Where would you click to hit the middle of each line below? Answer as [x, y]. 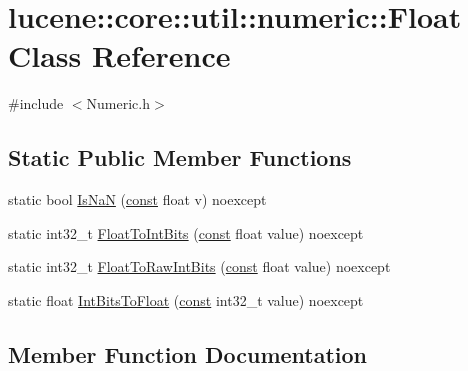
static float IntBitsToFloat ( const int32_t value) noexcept [186, 299]
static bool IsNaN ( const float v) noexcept [137, 199]
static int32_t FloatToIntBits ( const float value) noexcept [186, 232]
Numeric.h [118, 103]
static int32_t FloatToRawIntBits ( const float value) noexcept [199, 266]
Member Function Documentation [188, 353]
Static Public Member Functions [180, 157]
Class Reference [119, 55]
